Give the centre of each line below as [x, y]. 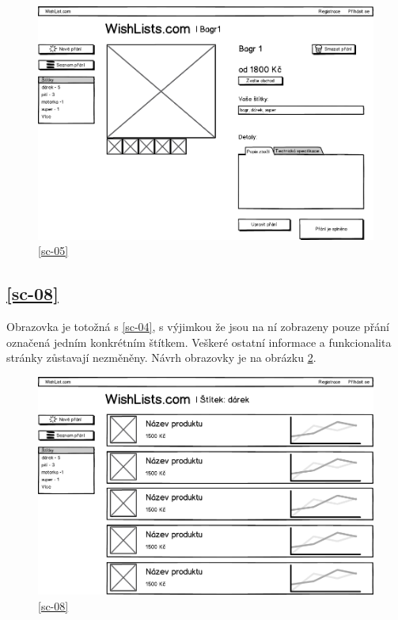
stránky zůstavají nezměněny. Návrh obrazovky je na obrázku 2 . [161, 358]
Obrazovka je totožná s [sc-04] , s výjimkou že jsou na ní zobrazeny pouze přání [198, 327]
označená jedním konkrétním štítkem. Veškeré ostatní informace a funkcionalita [199, 342]
